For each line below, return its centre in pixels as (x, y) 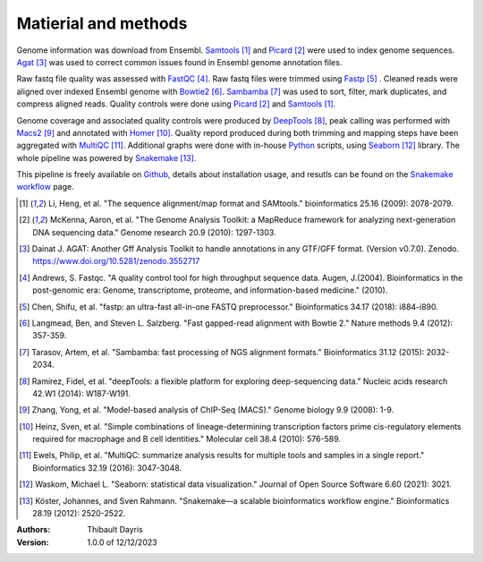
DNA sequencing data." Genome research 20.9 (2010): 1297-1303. (154, 232)
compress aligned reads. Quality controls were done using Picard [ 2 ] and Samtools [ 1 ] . (176, 104)
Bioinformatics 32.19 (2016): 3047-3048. (107, 468)
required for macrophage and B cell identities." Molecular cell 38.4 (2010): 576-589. (187, 439)
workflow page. (46, 187)
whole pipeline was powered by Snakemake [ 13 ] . (106, 158)
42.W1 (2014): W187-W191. (82, 393)
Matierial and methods (102, 23)
